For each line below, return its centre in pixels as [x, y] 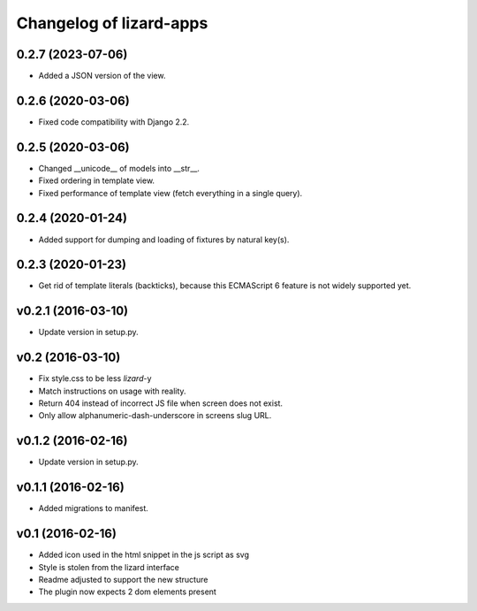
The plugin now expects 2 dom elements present [127, 592]
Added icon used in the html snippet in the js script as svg [144, 555]
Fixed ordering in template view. [96, 180]
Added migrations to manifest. [94, 508]
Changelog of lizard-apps [112, 23]
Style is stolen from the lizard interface [109, 567]
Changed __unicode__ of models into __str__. [119, 168]
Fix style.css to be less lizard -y [95, 378]
